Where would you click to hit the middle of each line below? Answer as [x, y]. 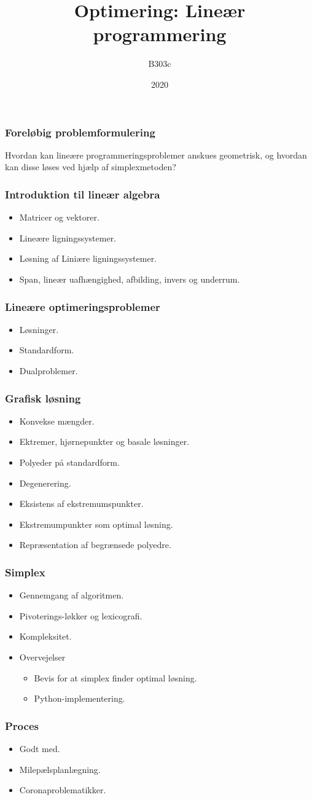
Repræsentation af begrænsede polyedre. [95, 545]
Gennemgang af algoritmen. [72, 595]
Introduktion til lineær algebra [83, 194]
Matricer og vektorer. [59, 217]
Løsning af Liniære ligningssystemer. [88, 258]
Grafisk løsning [43, 398]
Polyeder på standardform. [69, 462]
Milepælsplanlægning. [60, 769]
